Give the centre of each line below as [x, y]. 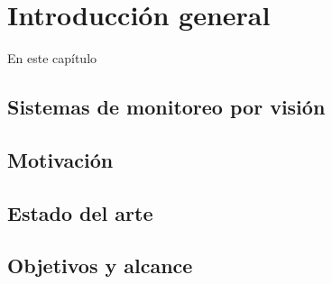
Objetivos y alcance [100, 266]
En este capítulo [52, 58]
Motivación [60, 159]
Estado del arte [80, 212]
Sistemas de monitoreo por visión [166, 107]
